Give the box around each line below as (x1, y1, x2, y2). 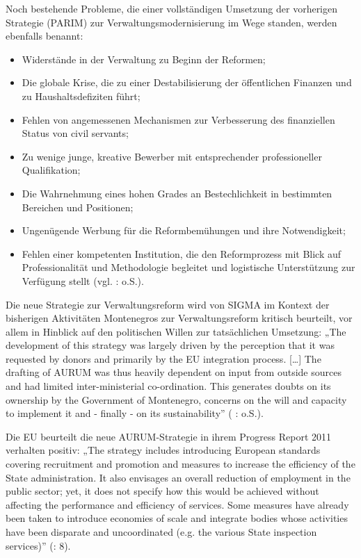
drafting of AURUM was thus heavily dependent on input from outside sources (6, 365, 342, 379)
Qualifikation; (22, 163, 81, 177)
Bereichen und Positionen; (22, 199, 134, 214)
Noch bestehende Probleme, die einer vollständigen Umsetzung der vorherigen (6, 1, 338, 15)
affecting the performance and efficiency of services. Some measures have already (6, 497, 349, 511)
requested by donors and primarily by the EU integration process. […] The (6, 351, 321, 366)
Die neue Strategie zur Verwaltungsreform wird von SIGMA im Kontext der (6, 297, 330, 311)
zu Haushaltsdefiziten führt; (22, 88, 141, 103)
